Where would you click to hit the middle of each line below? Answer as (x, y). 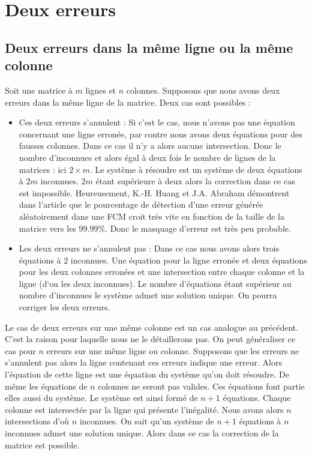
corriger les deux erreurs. (64, 307)
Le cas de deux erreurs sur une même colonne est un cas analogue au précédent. (152, 327)
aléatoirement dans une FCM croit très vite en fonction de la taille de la (152, 216)
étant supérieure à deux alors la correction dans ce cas (195, 181)
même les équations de (46, 386)
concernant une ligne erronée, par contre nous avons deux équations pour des (160, 134)
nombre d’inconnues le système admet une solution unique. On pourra (148, 295)
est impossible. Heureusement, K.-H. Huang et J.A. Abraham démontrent (154, 192)
